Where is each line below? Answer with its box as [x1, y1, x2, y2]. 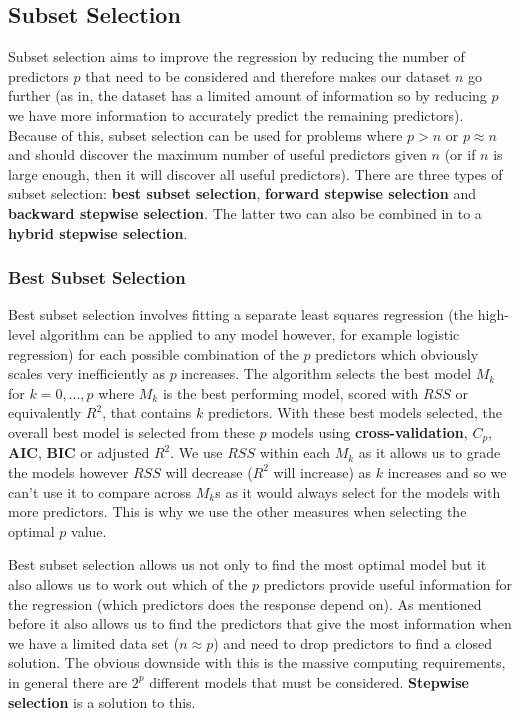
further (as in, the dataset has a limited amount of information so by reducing [8, 85, 487, 106]
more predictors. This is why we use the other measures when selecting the [8, 501, 467, 522]
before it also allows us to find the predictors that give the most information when [8, 613, 512, 634]
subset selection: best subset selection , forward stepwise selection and [8, 183, 476, 204]
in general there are [8, 671, 128, 692]
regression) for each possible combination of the [8, 343, 299, 364]
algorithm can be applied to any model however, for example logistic [39, 323, 460, 344]
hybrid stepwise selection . [8, 222, 188, 243]
